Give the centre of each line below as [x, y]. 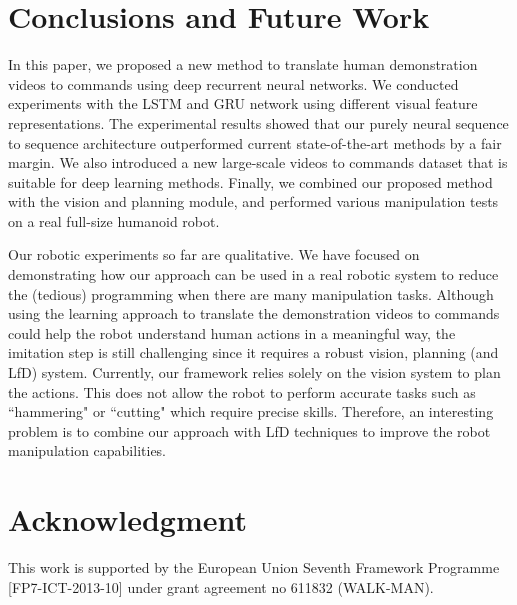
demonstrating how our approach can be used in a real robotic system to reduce [253, 274]
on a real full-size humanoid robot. [114, 220]
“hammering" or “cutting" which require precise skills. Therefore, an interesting [251, 411]
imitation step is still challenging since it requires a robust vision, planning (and [253, 352]
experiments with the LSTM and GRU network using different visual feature [243, 103]
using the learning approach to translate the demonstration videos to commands [254, 313]
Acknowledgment [127, 519]
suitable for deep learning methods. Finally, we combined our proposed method [250, 181]
